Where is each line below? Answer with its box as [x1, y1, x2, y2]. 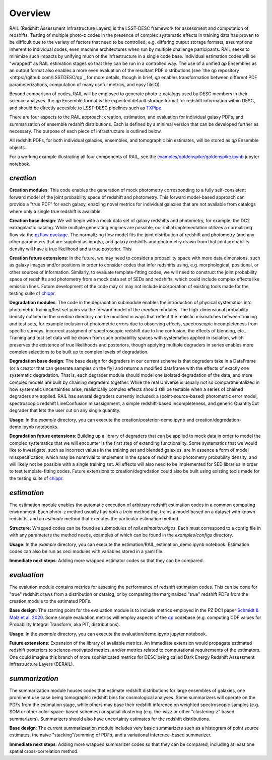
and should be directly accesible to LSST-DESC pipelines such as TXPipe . [9, 105, 163, 111]
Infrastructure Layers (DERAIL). [9, 661, 74, 667]
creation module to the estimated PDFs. [9, 598, 92, 604]
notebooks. [35, 424, 59, 430]
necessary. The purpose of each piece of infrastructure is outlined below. [9, 128, 162, 134]
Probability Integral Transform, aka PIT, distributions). [9, 621, 120, 628]
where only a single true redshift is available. [9, 208, 102, 214]
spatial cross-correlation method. [9, 748, 79, 754]
